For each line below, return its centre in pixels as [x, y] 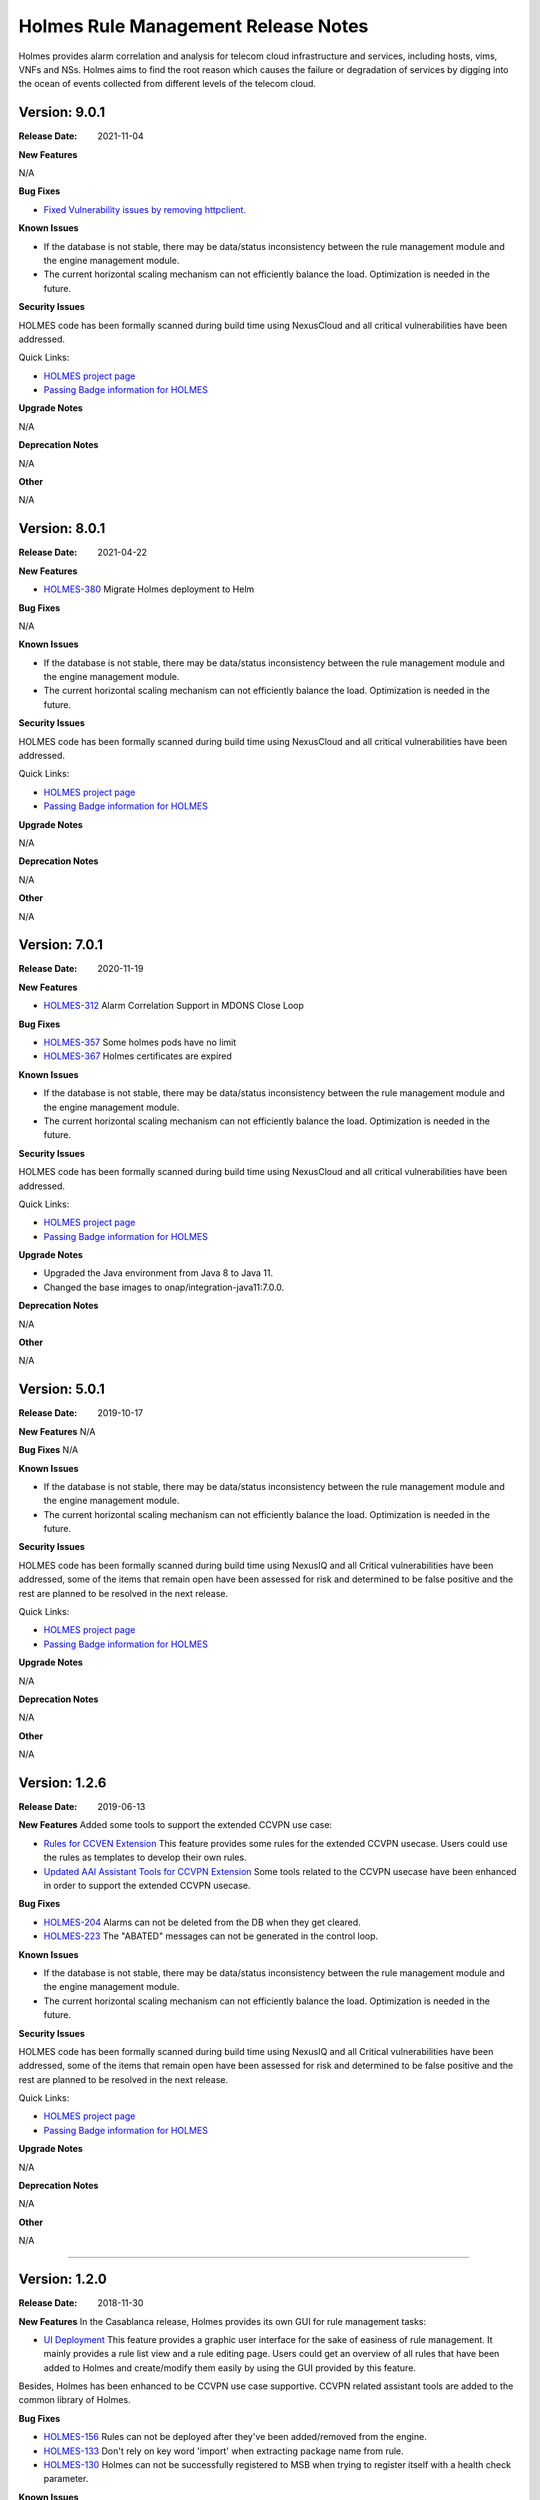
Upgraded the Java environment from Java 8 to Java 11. [158, 1273]
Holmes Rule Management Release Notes [193, 26]
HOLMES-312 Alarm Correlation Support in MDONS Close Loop [174, 1006]
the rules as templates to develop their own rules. [145, 1857]
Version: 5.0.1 [61, 1389]
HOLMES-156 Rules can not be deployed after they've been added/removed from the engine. [235, 2437]
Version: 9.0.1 [61, 112]
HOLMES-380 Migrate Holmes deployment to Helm [149, 589]
